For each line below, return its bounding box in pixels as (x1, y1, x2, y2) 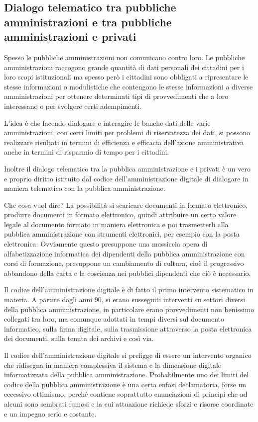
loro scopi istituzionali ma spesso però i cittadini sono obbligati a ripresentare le (4, 72, 249, 82)
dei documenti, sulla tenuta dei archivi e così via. (4, 333, 154, 343)
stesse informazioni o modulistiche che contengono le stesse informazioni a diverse (4, 81, 253, 91)
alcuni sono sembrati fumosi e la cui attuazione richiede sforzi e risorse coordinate (4, 398, 254, 409)
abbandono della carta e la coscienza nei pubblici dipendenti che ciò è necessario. (4, 267, 251, 278)
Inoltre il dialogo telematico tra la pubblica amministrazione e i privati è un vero (4, 163, 251, 173)
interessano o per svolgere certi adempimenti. (4, 100, 142, 111)
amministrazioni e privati (4, 29, 136, 44)
